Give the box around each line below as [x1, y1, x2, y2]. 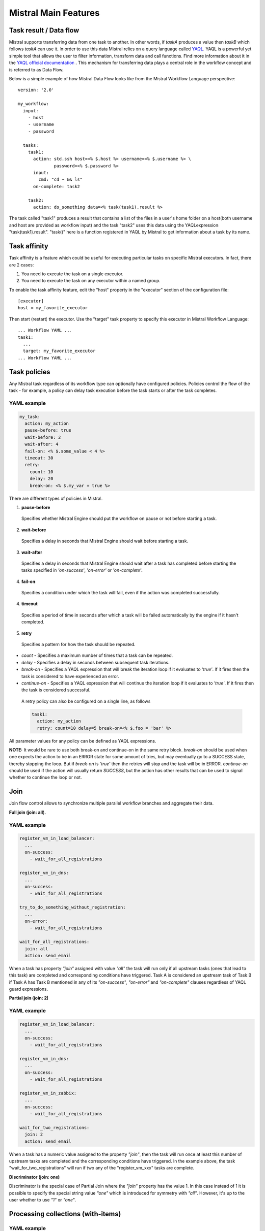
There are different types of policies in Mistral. [9, 495, 103, 501]
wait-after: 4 [25, 441, 59, 447]
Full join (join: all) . [9, 809, 46, 815]
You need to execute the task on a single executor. [21, 271, 124, 277]
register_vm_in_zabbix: [19, 1090, 77, 1096]
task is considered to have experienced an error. [21, 673, 120, 679]
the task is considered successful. [21, 687, 91, 693]
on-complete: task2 [33, 184, 80, 189]
